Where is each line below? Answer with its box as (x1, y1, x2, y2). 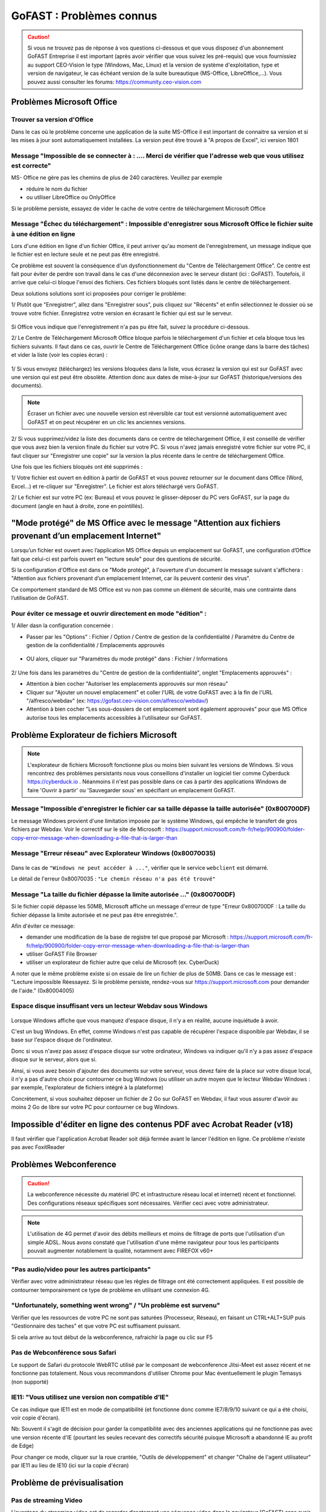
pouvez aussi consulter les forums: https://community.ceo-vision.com (27, 78, 202, 85)
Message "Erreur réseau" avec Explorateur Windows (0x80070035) (11, 849, 216, 858)
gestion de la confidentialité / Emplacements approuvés (26, 642, 165, 649)
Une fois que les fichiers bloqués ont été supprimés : (11, 463, 143, 471)
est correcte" (11, 161, 51, 169)
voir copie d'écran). (11, 1414, 60, 1421)
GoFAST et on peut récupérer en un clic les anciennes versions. (27, 418, 186, 426)
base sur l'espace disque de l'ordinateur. (11, 1036, 113, 1043)
